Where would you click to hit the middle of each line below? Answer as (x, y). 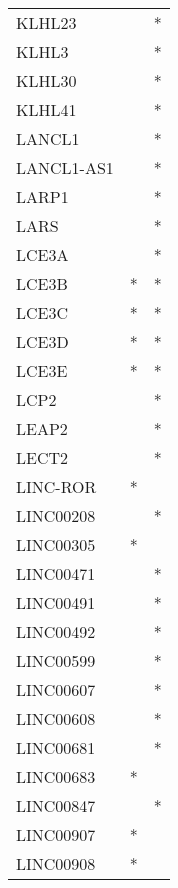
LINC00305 (56, 544)
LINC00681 (56, 747)
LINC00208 (56, 515)
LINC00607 (56, 689)
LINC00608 (56, 718)
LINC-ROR (56, 486)
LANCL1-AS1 (65, 167)
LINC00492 (56, 631)
